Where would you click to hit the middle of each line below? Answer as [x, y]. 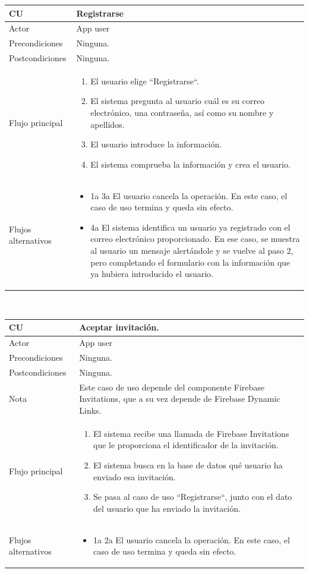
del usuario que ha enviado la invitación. [167, 508]
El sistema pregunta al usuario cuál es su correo [178, 101]
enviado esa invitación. [135, 476]
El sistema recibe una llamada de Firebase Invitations [191, 433]
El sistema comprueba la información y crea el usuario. [190, 164]
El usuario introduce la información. [156, 144]
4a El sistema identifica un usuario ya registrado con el [190, 227]
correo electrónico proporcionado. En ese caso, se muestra [195, 239]
